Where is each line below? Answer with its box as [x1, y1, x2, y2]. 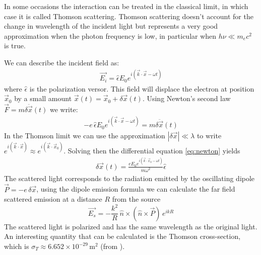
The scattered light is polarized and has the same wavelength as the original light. [4, 221, 257, 231]
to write [197, 130, 222, 141]
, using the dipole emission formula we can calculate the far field [36, 184, 235, 194]
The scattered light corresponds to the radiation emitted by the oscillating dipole [4, 173, 255, 183]
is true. [4, 40, 26, 51]
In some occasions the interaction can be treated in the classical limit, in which [4, 1, 248, 11]
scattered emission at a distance [4, 194, 102, 204]
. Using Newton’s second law [142, 93, 231, 104]
